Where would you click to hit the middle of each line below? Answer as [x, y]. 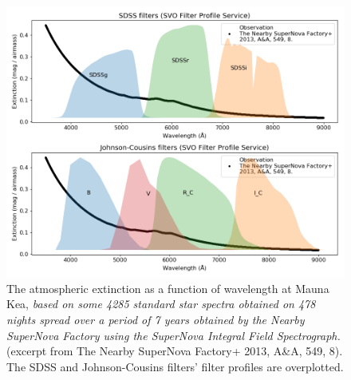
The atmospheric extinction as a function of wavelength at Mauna [168, 288]
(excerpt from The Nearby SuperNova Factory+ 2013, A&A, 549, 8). [175, 351]
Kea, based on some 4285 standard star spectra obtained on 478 [161, 304]
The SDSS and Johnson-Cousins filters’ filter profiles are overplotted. [175, 366]
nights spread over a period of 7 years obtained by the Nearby [156, 319]
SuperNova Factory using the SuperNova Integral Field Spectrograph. [174, 335]
